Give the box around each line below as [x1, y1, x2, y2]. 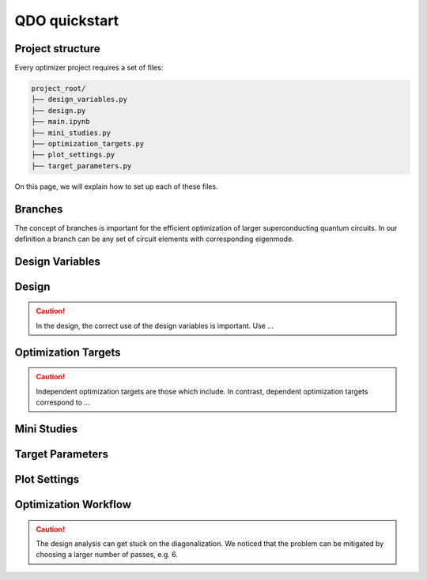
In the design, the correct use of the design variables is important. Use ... [36, 321, 274, 330]
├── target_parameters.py [31, 161, 132, 170]
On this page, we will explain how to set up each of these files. [14, 182, 218, 191]
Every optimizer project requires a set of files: [14, 63, 164, 73]
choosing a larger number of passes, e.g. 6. [36, 550, 178, 559]
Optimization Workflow [14, 498, 132, 511]
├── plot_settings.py [31, 150, 115, 160]
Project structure [14, 42, 100, 55]
